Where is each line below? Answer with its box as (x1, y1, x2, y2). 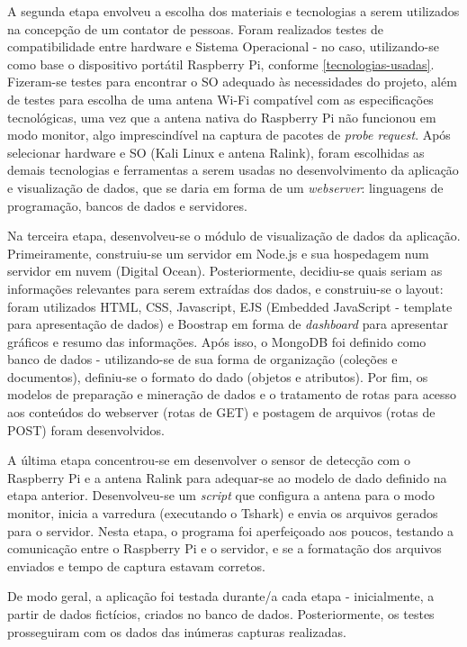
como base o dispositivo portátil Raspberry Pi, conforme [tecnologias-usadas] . (7, 54, 435, 73)
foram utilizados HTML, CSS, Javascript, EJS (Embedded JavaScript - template (7, 296, 453, 315)
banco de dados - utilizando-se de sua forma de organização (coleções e (7, 350, 398, 369)
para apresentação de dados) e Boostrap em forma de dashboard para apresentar (7, 314, 449, 333)
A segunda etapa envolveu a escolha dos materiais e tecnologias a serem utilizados (7, 2, 460, 20)
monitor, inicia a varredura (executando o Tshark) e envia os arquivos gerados (7, 504, 438, 523)
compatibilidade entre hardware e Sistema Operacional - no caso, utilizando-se (7, 37, 439, 56)
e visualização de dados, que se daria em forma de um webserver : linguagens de (7, 178, 444, 196)
